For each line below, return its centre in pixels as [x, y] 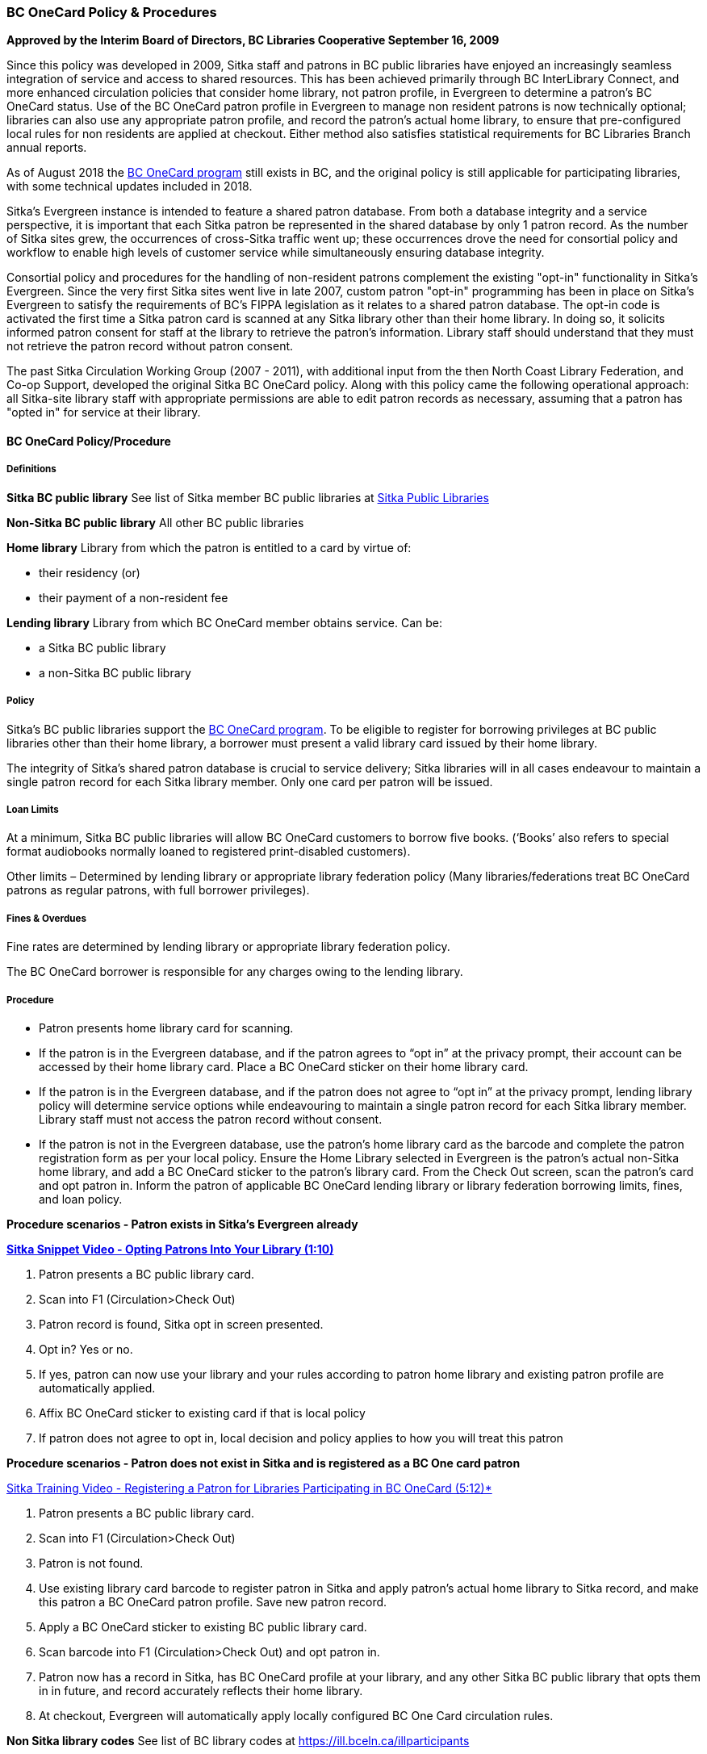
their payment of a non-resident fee [134, 597]
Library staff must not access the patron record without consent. [211, 1119]
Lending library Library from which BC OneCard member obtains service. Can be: [224, 622]
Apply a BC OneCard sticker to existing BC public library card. [203, 1626]
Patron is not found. [91, 1563]
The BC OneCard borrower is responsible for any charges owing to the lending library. [235, 972]
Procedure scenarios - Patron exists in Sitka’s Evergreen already [182, 1224]
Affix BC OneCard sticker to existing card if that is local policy [202, 1413]
